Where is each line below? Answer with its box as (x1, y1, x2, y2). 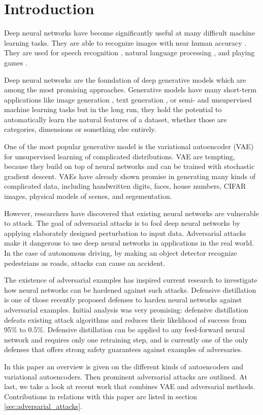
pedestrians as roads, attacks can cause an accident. (4, 257, 166, 268)
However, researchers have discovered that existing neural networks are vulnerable (4, 207, 259, 218)
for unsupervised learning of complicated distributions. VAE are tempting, (4, 151, 235, 161)
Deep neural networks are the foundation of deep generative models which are (4, 74, 246, 85)
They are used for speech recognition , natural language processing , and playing (4, 47, 255, 58)
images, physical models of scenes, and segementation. (4, 191, 172, 201)
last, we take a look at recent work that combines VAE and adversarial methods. (4, 381, 255, 392)
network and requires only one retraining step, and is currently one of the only (4, 334, 248, 344)
